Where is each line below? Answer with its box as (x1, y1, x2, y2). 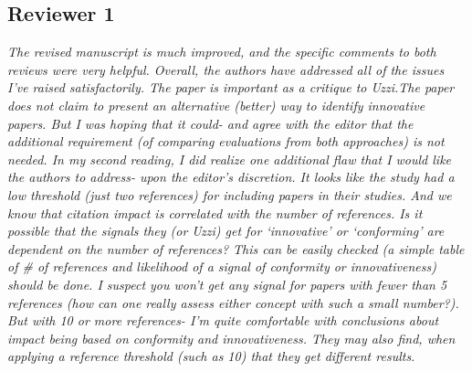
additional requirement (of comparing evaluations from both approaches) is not (7, 132, 445, 151)
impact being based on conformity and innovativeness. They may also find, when (7, 328, 456, 347)
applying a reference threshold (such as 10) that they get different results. (7, 346, 415, 366)
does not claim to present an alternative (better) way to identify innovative (7, 95, 425, 114)
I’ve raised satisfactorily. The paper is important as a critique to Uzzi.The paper (7, 78, 455, 97)
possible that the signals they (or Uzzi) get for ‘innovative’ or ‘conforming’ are (7, 221, 445, 240)
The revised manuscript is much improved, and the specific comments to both (7, 42, 436, 61)
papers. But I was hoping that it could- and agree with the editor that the (7, 113, 414, 133)
